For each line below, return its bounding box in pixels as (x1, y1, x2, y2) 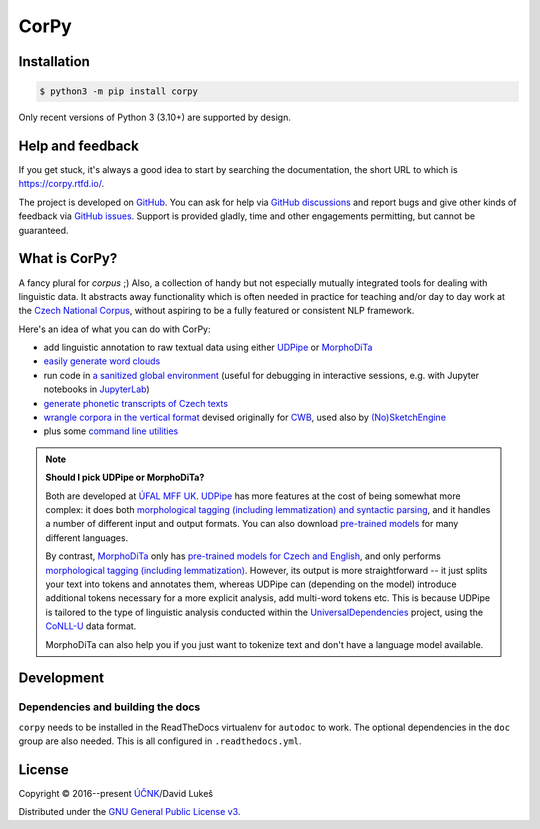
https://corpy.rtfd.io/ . (18, 178, 105, 190)
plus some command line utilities (43, 425, 179, 437)
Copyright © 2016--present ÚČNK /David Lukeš (18, 787, 214, 799)
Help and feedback (18, 137, 139, 154)
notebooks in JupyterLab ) (43, 383, 150, 395)
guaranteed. (18, 224, 69, 236)
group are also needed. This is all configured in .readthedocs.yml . (18, 735, 302, 747)
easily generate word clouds (43, 355, 161, 367)
